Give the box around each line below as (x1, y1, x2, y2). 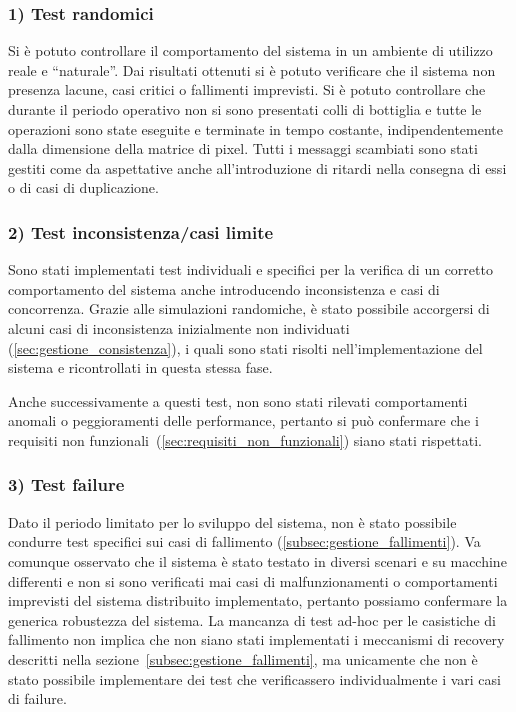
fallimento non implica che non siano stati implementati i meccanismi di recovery (8, 629, 505, 650)
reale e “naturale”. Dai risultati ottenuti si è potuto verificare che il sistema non (8, 59, 496, 80)
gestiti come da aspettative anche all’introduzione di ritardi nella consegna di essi (8, 157, 507, 178)
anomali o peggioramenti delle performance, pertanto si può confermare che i (8, 410, 479, 431)
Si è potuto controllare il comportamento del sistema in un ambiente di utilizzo (8, 40, 493, 61)
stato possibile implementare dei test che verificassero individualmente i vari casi (8, 668, 501, 689)
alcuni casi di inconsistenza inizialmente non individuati (8, 317, 350, 338)
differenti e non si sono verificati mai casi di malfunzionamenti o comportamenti (8, 570, 498, 591)
